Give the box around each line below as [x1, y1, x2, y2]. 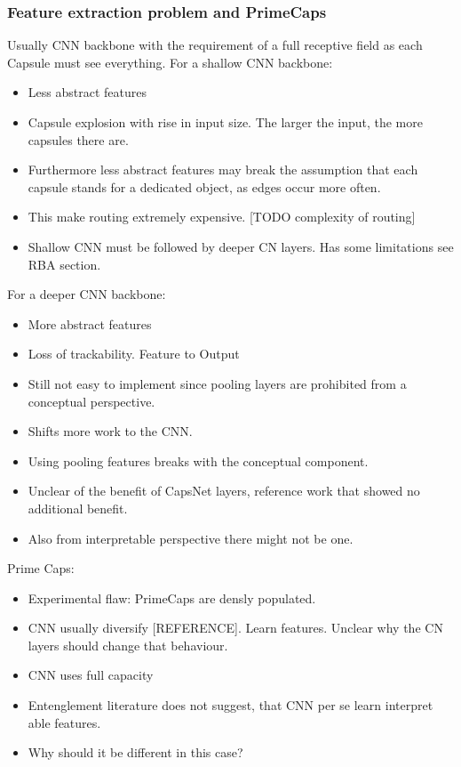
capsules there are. [28, 130, 129, 149]
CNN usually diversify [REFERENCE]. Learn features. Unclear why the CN [28, 618, 443, 637]
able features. [28, 713, 101, 731]
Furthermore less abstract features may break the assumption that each [28, 160, 418, 179]
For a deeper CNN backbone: [7, 285, 166, 303]
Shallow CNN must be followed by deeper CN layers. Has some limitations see [28, 237, 454, 255]
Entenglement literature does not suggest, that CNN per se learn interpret [28, 696, 433, 715]
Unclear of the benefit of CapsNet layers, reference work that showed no [28, 481, 420, 500]
